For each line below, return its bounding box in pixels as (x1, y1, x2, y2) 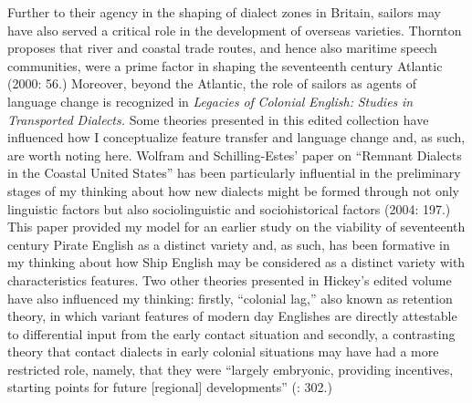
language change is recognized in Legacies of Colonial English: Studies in (7, 91, 414, 110)
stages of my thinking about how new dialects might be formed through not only (7, 181, 459, 200)
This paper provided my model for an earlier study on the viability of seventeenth (7, 217, 466, 236)
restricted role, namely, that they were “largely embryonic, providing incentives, (7, 359, 454, 378)
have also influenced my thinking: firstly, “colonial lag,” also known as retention (7, 288, 453, 307)
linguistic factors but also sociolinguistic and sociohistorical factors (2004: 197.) (7, 199, 451, 218)
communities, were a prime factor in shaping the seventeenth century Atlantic (7, 56, 443, 75)
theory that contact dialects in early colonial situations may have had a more (7, 342, 439, 361)
